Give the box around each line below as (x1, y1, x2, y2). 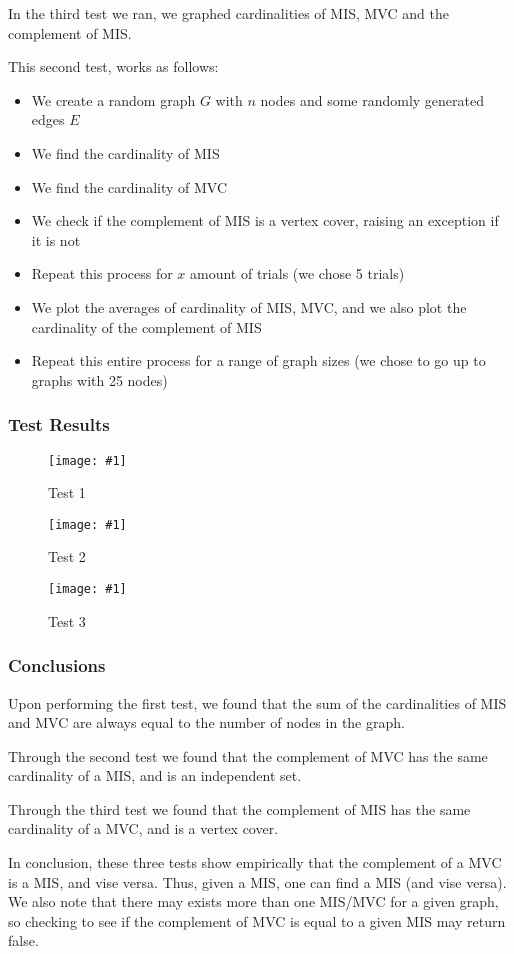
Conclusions (8, 653, 106, 678)
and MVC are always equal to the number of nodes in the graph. (8, 712, 405, 733)
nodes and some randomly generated (260, 89, 485, 110)
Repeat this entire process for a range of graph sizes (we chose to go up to (31, 350, 486, 371)
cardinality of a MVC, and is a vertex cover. (8, 818, 279, 839)
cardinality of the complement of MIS (31, 316, 262, 337)
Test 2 (48, 546, 86, 567)
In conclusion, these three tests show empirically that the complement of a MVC (8, 852, 502, 873)
